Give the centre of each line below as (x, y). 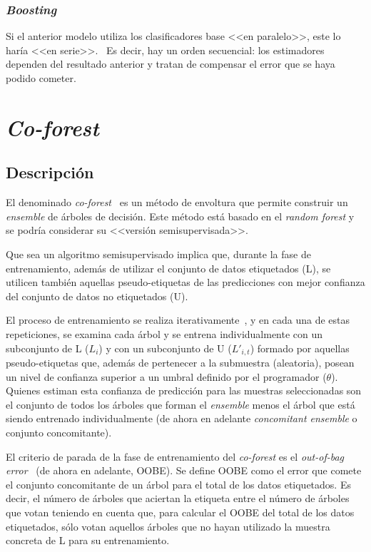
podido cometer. (41, 78)
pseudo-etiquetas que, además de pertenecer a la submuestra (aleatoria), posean (180, 362)
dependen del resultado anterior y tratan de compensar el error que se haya (171, 64)
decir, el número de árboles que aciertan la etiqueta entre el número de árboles (178, 498)
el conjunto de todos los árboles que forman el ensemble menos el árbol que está (181, 404)
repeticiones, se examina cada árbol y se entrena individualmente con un (164, 333)
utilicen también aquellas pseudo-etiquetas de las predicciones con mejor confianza (185, 282)
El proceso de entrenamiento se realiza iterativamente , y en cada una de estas (178, 320)
